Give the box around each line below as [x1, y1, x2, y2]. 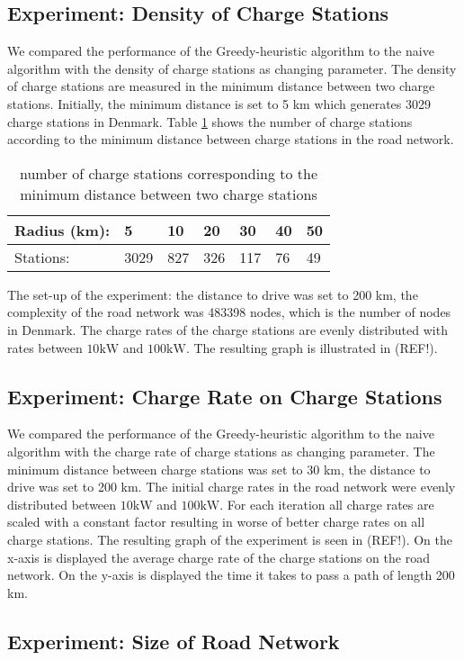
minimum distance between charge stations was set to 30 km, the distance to [7, 459, 431, 478]
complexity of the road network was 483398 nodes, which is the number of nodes [7, 303, 451, 321]
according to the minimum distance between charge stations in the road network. [7, 130, 454, 149]
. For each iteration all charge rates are [219, 494, 434, 513]
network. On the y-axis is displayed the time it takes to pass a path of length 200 [7, 565, 455, 584]
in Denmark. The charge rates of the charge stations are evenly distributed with [7, 320, 448, 339]
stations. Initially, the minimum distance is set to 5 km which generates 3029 [7, 94, 432, 113]
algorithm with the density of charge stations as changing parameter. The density [7, 59, 457, 77]
